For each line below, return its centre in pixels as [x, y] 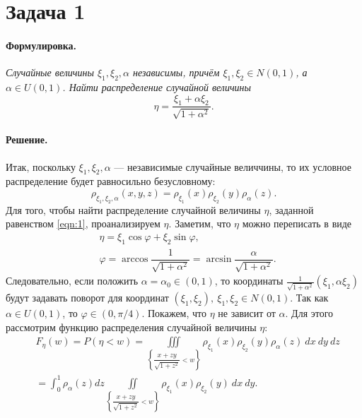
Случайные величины [50, 72]
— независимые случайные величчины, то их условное [233, 166]
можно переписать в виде [297, 223]
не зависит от [247, 312]
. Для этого [309, 312]
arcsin [219, 259]
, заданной [291, 209]
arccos [135, 259]
